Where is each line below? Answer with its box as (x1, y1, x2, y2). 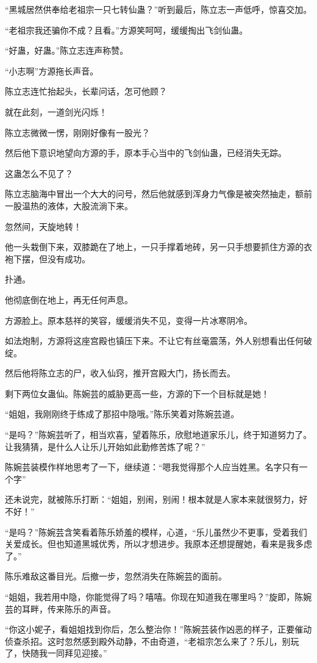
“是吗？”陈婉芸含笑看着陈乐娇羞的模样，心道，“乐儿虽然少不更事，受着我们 (5, 525, 307, 538)
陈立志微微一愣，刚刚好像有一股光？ (5, 126, 150, 138)
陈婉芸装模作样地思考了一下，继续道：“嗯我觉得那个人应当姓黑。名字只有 (5, 461, 299, 473)
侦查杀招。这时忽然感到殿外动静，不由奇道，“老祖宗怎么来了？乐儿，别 (5, 634, 291, 647)
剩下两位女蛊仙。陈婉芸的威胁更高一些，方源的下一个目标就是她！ (5, 387, 269, 400)
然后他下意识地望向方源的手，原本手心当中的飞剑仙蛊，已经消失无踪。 (5, 146, 287, 159)
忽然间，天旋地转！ (5, 220, 82, 232)
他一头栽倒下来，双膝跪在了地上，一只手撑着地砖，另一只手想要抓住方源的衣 (5, 240, 312, 253)
